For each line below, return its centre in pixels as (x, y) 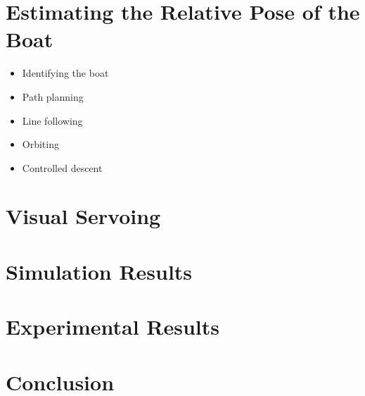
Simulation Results (99, 271)
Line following (52, 120)
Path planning (53, 96)
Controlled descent (62, 167)
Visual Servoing (83, 216)
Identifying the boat (65, 73)
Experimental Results (113, 327)
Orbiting (40, 144)
